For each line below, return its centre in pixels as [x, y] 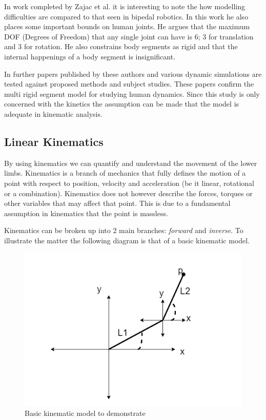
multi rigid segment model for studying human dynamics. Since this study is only [132, 93]
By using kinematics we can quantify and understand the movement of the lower [131, 163]
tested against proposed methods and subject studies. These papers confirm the [129, 84]
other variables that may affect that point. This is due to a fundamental [117, 203]
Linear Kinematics [54, 141]
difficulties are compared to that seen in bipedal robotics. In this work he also [126, 16]
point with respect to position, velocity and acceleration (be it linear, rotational [129, 183]
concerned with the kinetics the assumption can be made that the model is [122, 104]
